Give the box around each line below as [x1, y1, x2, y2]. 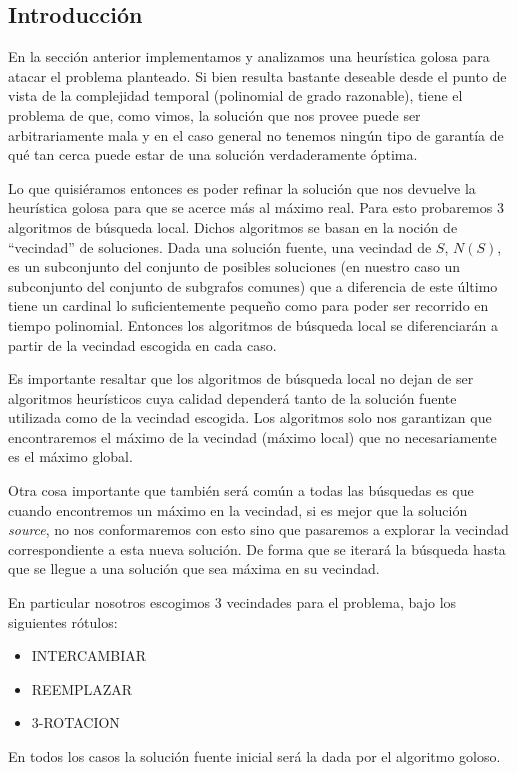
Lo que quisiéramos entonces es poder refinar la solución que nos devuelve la [8, 177, 476, 198]
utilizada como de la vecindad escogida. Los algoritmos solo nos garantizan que [8, 407, 492, 428]
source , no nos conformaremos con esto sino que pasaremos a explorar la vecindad [8, 519, 509, 540]
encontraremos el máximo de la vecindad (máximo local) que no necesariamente [8, 426, 497, 447]
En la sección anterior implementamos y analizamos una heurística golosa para [8, 46, 490, 67]
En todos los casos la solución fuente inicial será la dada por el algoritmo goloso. [8, 746, 501, 767]
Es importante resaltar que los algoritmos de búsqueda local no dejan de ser [8, 368, 474, 389]
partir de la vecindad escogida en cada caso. [8, 334, 277, 355]
